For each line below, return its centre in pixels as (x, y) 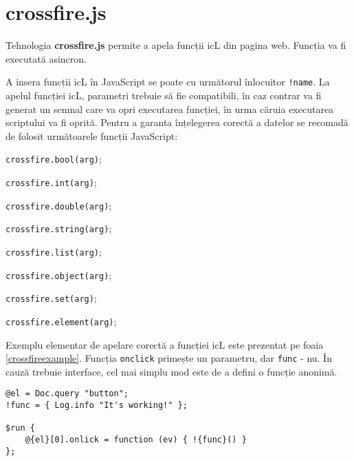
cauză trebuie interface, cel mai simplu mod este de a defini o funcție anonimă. (172, 371)
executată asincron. (46, 58)
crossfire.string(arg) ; (59, 228)
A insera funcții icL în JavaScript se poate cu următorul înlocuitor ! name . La (168, 82)
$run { (20, 428)
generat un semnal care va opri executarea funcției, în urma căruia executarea (170, 109)
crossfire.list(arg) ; (54, 251)
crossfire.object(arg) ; (59, 275)
